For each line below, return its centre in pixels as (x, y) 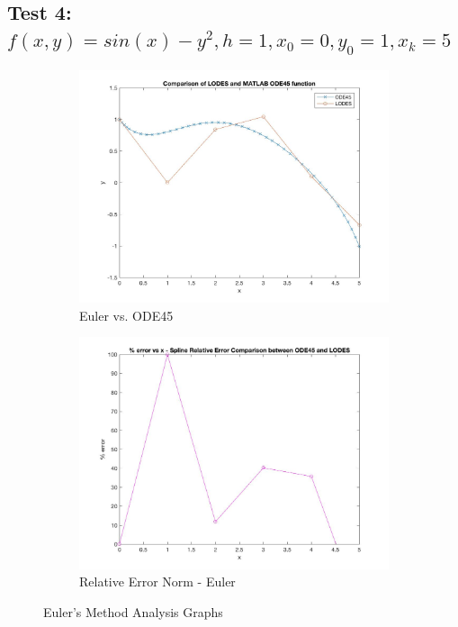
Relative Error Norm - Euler (157, 582)
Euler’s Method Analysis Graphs (133, 612)
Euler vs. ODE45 (126, 315)
